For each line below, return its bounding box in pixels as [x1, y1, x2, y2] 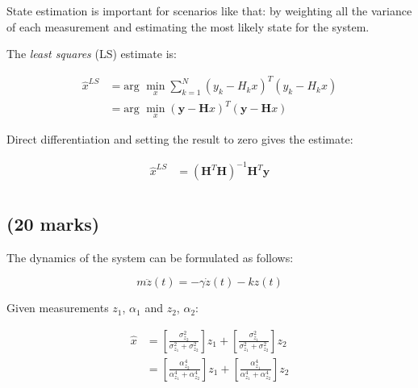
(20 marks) [6, 211, 100, 236]
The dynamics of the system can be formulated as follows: [6, 248, 294, 265]
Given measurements [6, 299, 109, 316]
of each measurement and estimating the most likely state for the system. [6, 18, 370, 35]
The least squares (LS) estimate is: [6, 45, 177, 62]
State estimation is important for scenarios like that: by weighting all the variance [6, 2, 412, 19]
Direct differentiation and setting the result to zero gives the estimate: [6, 131, 353, 148]
